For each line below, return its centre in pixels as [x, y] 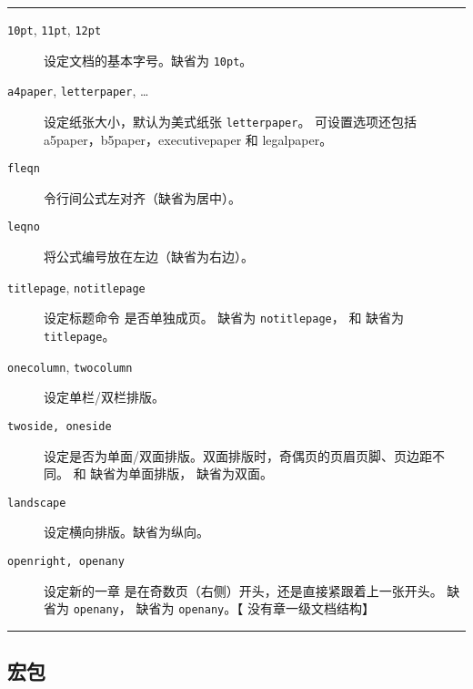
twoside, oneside [60, 426]
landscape [37, 503]
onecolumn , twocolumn [70, 366]
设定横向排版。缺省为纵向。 [126, 532]
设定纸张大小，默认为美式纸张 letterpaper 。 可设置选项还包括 [231, 121]
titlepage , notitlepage [76, 287]
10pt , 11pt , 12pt [55, 29]
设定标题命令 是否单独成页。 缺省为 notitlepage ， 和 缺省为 [224, 318]
